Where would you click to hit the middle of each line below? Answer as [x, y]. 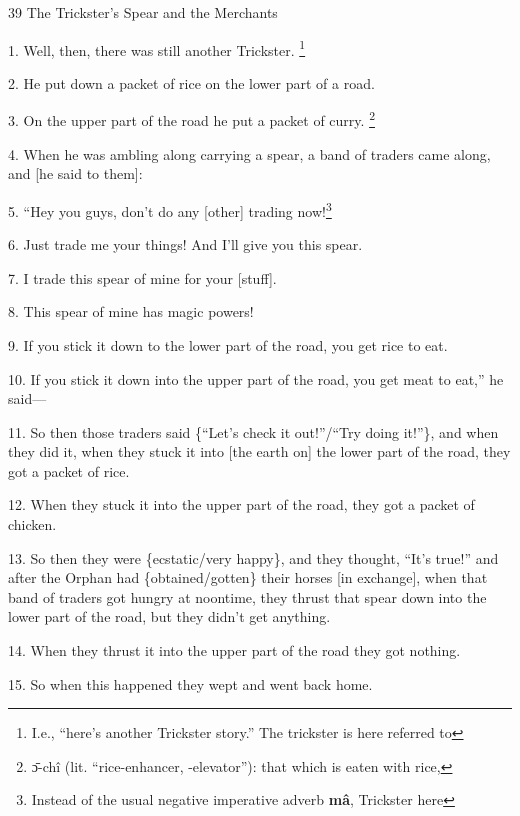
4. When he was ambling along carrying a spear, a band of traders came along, [249, 153]
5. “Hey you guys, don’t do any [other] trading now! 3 [170, 209]
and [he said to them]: [75, 173]
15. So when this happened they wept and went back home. [190, 683]
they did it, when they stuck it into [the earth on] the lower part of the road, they [259, 451]
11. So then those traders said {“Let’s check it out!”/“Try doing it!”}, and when [253, 431]
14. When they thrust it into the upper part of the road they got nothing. [234, 650]
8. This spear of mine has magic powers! [131, 311]
